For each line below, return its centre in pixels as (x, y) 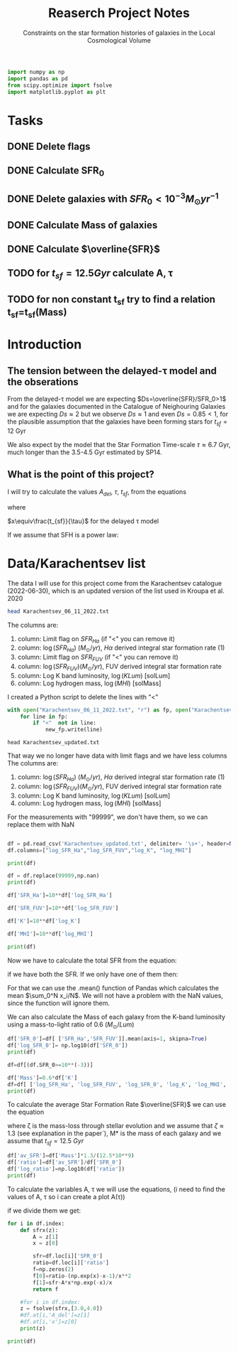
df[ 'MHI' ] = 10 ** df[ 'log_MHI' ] (50, 934)
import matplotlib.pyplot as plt (57, 92)
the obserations (43, 382)
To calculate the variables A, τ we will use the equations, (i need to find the (116, 1189)
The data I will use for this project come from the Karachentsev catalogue (114, 583)
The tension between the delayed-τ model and (112, 371)
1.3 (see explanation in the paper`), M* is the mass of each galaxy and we (114, 1133)
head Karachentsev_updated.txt (53, 743)
